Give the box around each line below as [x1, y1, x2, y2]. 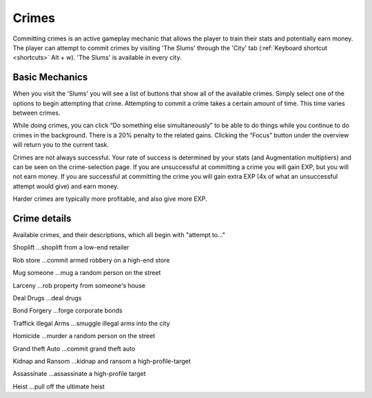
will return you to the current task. [12, 141, 110, 149]
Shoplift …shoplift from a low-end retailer [12, 243, 130, 252]
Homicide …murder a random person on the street [12, 332, 155, 340]
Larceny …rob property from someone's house [12, 281, 146, 289]
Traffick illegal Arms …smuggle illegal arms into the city [12, 319, 170, 327]
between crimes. [12, 109, 61, 117]
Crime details [12, 212, 72, 224]
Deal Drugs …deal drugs [12, 294, 82, 302]
